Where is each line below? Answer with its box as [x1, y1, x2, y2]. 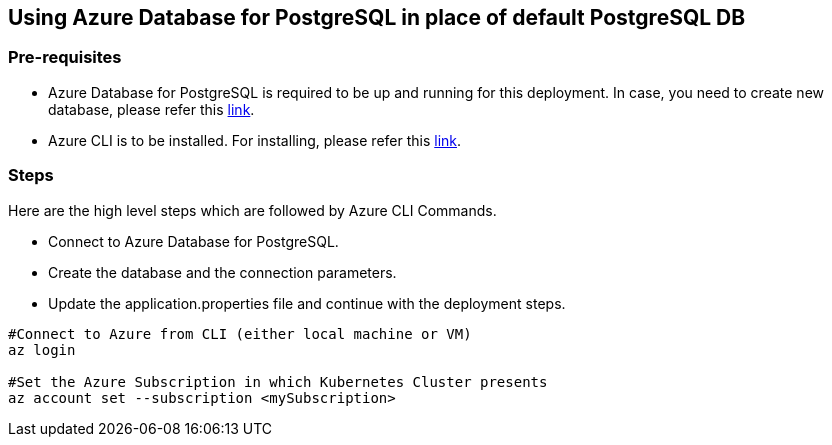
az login [8, 341, 76, 358]
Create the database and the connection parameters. [48, 263, 397, 281]
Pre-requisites [8, 47, 122, 68]
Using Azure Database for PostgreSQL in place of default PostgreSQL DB [8, 5, 746, 30]
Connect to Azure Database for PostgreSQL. [48, 232, 339, 250]
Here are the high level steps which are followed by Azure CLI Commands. [8, 201, 497, 219]
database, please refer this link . [48, 100, 255, 118]
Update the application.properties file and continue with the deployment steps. [48, 294, 566, 312]
